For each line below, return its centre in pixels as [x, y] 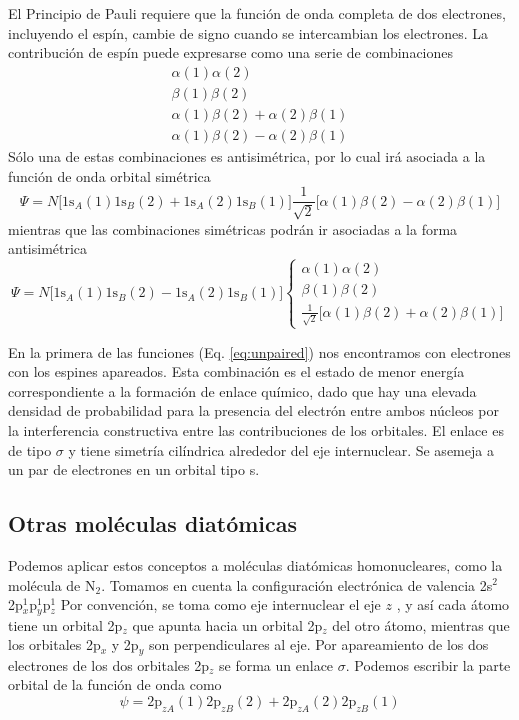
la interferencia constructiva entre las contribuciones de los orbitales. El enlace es [256, 429]
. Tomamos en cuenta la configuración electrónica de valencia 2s [297, 584]
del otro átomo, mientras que [421, 624]
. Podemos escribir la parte [428, 664]
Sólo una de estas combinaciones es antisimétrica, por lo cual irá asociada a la [247, 155]
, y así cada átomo [453, 604]
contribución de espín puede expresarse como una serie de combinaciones [231, 52]
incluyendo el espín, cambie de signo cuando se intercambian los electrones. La [248, 32]
